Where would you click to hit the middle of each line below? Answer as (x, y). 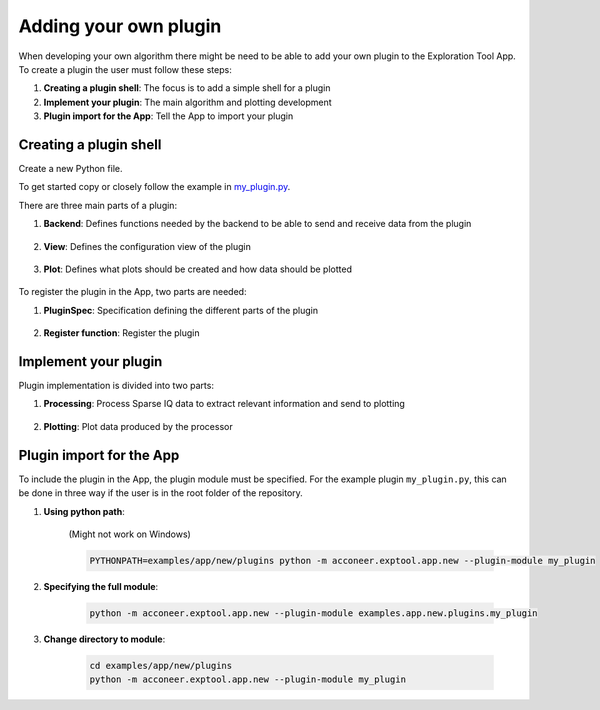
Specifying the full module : (101, 586)
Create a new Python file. (70, 169)
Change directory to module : (104, 639)
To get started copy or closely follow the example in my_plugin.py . (154, 187)
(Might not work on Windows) (130, 534)
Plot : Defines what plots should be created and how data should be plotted (197, 269)
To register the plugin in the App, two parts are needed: (132, 292)
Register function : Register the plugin (121, 333)
